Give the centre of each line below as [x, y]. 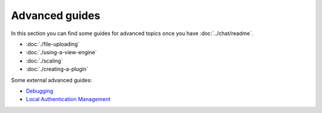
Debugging [40, 91]
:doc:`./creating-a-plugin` [57, 69]
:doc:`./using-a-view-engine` [61, 52]
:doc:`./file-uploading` [53, 44]
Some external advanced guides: [52, 80]
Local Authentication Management [68, 99]
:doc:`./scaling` [44, 61]
